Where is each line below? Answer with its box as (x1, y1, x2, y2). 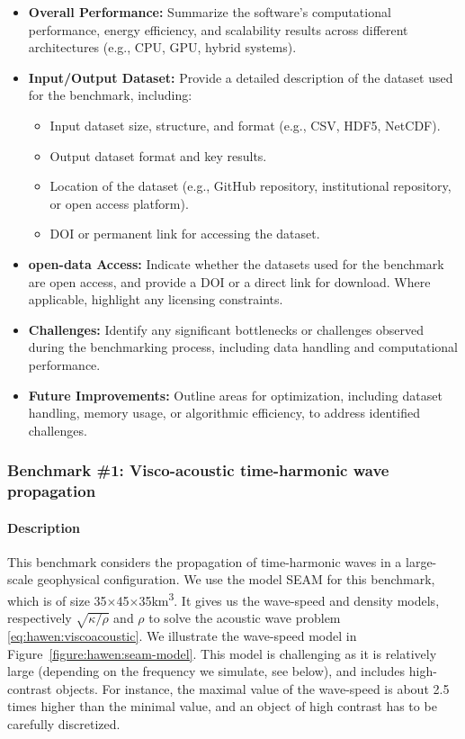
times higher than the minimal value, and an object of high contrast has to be (7, 697, 437, 716)
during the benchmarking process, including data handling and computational (28, 338, 458, 356)
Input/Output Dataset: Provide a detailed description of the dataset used (28, 68, 453, 86)
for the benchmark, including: (28, 86, 192, 104)
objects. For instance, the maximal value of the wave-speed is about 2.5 (56, 679, 450, 698)
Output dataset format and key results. (49, 146, 267, 165)
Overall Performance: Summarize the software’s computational (28, 3, 391, 21)
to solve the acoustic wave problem (148, 608, 341, 627)
